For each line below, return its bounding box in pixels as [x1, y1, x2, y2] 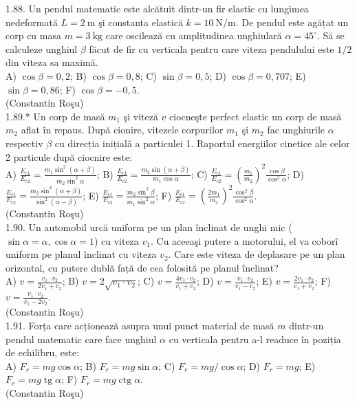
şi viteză [123, 109, 158, 123]
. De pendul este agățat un [235, 14, 349, 29]
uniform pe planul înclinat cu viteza [6, 247, 157, 261]
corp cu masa [6, 28, 61, 43]
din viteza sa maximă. [6, 55, 98, 69]
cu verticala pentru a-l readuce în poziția [169, 331, 341, 346]
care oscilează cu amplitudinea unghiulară [105, 28, 282, 43]
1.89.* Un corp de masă [6, 109, 105, 123]
